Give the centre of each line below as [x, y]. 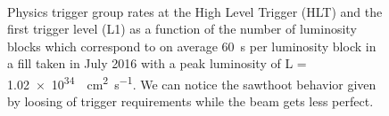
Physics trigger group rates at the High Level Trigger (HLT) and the [195, 11]
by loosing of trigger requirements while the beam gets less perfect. [190, 101]
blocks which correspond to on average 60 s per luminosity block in [192, 46]
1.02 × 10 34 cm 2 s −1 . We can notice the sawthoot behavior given [192, 82]
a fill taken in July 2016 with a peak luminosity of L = [157, 63]
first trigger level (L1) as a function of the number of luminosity [182, 29]
